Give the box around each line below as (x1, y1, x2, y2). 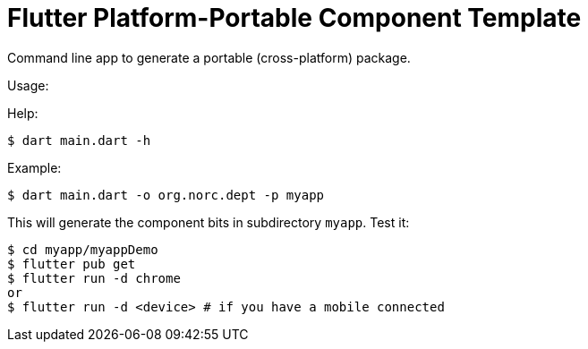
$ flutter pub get (7, 256, 136, 271)
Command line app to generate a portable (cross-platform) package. (7, 49, 411, 65)
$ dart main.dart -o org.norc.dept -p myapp (7, 187, 325, 202)
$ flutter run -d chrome (7, 270, 181, 285)
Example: (7, 159, 62, 175)
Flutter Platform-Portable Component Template (7, 3, 582, 33)
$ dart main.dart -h (7, 132, 151, 148)
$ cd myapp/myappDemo (7, 242, 158, 257)
